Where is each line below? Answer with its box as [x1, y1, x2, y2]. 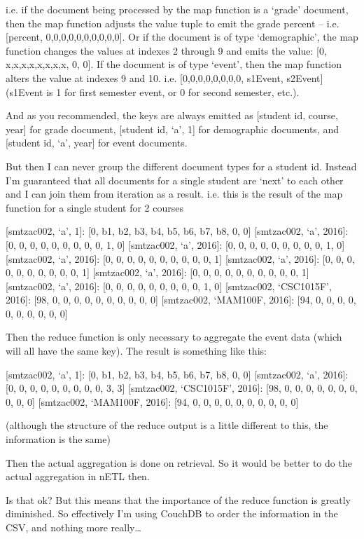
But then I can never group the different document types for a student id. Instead [6, 158, 357, 173]
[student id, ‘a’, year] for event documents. [6, 135, 188, 150]
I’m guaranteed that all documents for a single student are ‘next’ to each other [6, 172, 344, 187]
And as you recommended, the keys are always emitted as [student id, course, [6, 108, 338, 123]
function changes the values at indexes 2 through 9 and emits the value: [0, [6, 43, 327, 57]
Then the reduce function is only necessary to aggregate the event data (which [6, 329, 342, 344]
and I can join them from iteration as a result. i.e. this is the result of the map [6, 186, 343, 201]
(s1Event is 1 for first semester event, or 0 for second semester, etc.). [6, 84, 300, 99]
